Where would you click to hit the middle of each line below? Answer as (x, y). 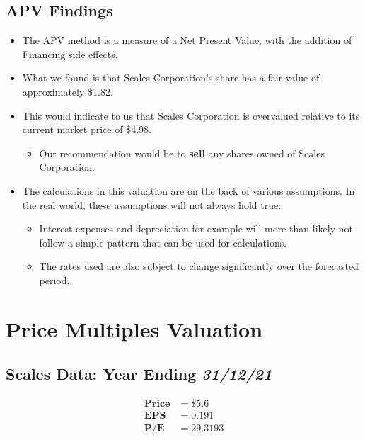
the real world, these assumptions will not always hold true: (152, 204)
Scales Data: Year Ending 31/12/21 (139, 374)
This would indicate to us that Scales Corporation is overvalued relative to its (191, 115)
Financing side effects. (70, 53)
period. (54, 280)
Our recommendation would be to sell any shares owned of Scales (182, 153)
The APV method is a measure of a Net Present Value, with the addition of (187, 40)
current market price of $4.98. (87, 129)
